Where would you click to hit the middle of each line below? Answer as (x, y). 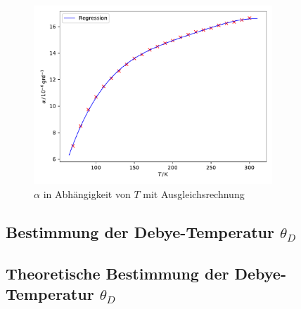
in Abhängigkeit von (87, 193)
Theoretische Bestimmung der (117, 273)
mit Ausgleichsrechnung (194, 193)
